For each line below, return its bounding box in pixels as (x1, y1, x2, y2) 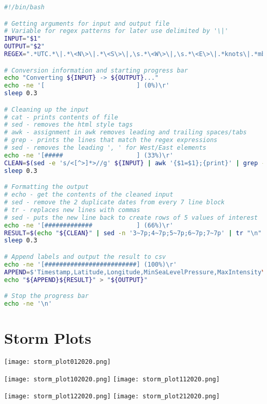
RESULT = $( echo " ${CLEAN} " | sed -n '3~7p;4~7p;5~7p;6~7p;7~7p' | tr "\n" (4, 229, 262, 237)
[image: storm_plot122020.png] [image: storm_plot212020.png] (4, 393, 220, 400)
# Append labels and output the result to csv (4, 253, 166, 260)
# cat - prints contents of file (4, 113, 118, 121)
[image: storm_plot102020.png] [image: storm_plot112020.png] (4, 375, 220, 383)
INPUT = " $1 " (4, 35, 41, 43)
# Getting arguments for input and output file (4, 20, 170, 27)
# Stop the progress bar (4, 292, 89, 300)
